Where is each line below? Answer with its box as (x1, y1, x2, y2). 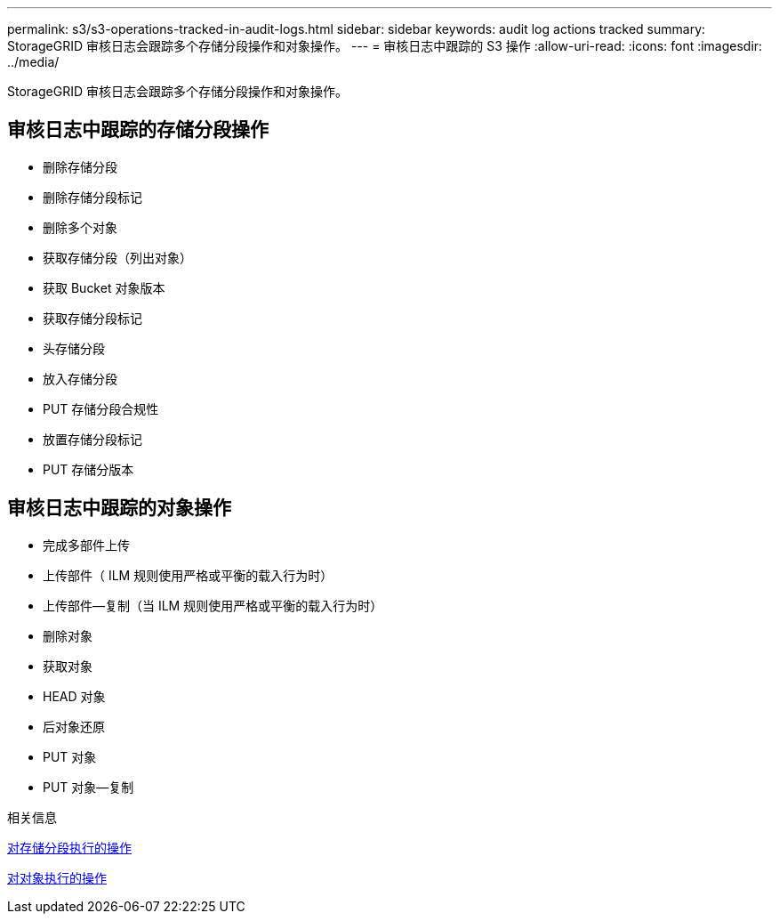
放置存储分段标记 (43, 431, 142, 447)
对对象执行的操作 (7, 869, 107, 885)
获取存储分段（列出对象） (43, 249, 192, 265)
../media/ (7, 54, 60, 69)
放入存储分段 (43, 370, 117, 386)
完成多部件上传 (43, 537, 130, 553)
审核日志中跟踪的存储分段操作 (7, 118, 269, 141)
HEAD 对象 (43, 688, 106, 704)
